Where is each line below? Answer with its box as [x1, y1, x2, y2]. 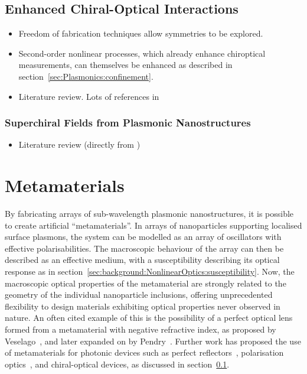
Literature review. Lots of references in [18, 90, 159, 102]
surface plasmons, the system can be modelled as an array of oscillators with [5, 230, 282, 243]
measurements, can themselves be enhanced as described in [18, 58, 233, 71]
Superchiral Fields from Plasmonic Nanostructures [5, 115, 251, 130]
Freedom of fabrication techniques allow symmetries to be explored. [18, 27, 263, 40]
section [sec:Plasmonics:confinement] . [18, 70, 153, 82]
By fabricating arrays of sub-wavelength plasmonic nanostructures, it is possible [5, 207, 294, 220]
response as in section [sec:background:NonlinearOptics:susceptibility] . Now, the [5, 265, 295, 278]
